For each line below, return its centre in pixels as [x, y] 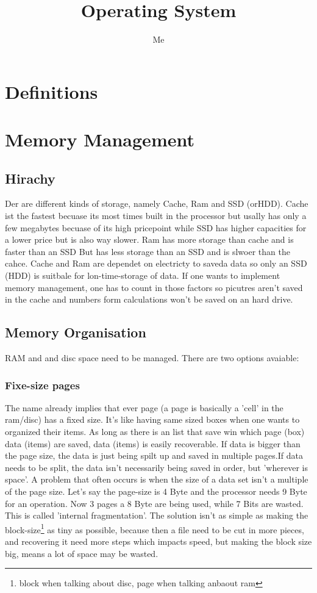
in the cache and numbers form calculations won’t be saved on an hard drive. [149, 299]
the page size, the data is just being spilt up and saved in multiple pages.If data [154, 455]
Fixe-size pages [42, 385]
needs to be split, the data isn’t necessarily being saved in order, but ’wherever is [156, 467]
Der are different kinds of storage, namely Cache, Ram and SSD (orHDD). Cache [157, 203]
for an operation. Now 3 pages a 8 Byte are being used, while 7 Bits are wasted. [154, 503]
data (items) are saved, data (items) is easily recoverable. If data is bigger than [153, 443]
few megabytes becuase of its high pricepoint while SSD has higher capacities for [156, 227]
